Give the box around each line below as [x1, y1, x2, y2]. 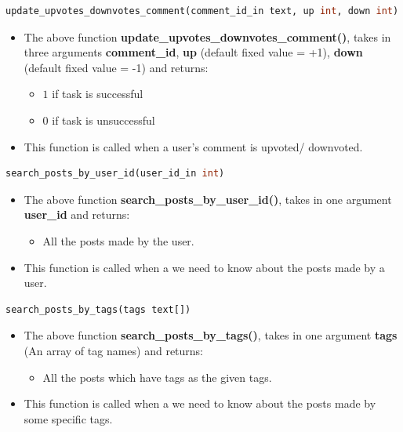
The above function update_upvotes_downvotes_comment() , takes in [24, 28, 391, 45]
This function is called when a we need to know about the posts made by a [24, 259, 385, 275]
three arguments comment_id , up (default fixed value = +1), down [24, 44, 363, 60]
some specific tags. [24, 410, 113, 427]
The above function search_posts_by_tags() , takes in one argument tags [24, 327, 398, 343]
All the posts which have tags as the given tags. [42, 368, 272, 385]
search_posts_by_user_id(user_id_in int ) [5, 168, 225, 180]
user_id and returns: [24, 206, 130, 223]
